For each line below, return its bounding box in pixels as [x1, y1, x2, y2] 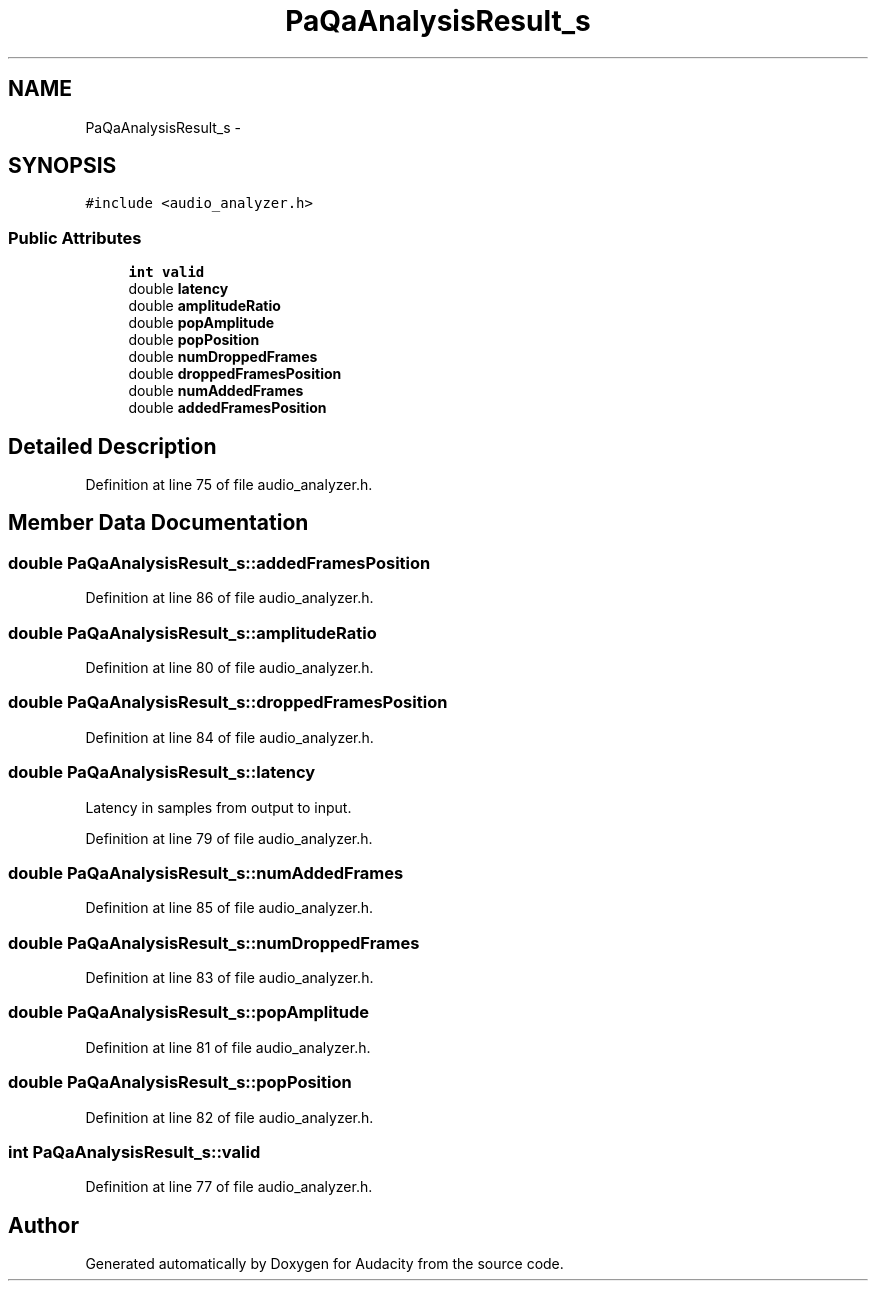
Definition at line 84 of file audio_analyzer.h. [85, 728, 374, 746]
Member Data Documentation [8, 510, 309, 536]
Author [8, 1212, 79, 1238]
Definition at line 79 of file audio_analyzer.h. [85, 829, 373, 847]
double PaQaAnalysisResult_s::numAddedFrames [8, 862, 404, 883]
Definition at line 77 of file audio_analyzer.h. [85, 1178, 373, 1196]
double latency [128, 280, 229, 298]
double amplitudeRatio [128, 297, 281, 315]
